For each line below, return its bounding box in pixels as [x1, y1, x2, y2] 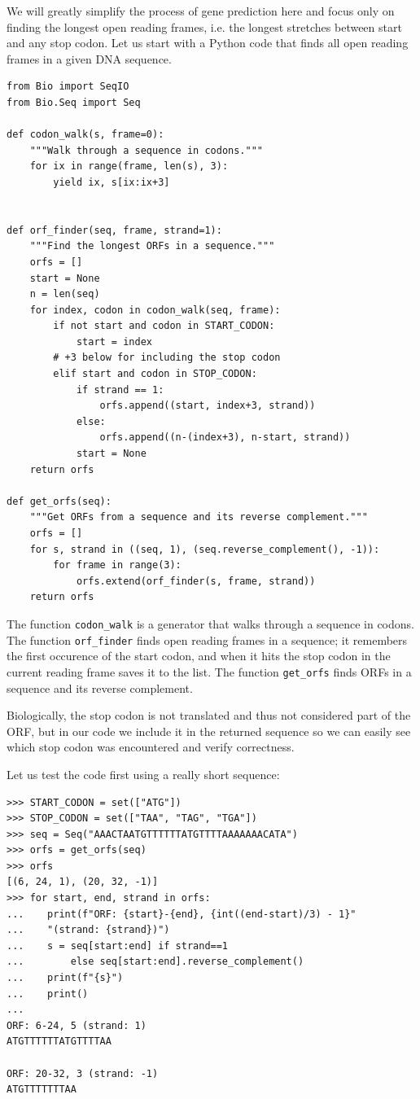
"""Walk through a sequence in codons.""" [29, 144, 263, 156]
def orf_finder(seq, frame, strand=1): [7, 224, 222, 236]
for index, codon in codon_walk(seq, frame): [29, 304, 281, 316]
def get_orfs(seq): [7, 495, 112, 507]
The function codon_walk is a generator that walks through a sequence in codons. [7, 615, 414, 632]
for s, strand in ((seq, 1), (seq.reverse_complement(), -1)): [29, 543, 380, 555]
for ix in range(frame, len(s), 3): [29, 160, 229, 173]
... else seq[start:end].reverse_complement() [7, 956, 304, 968]
